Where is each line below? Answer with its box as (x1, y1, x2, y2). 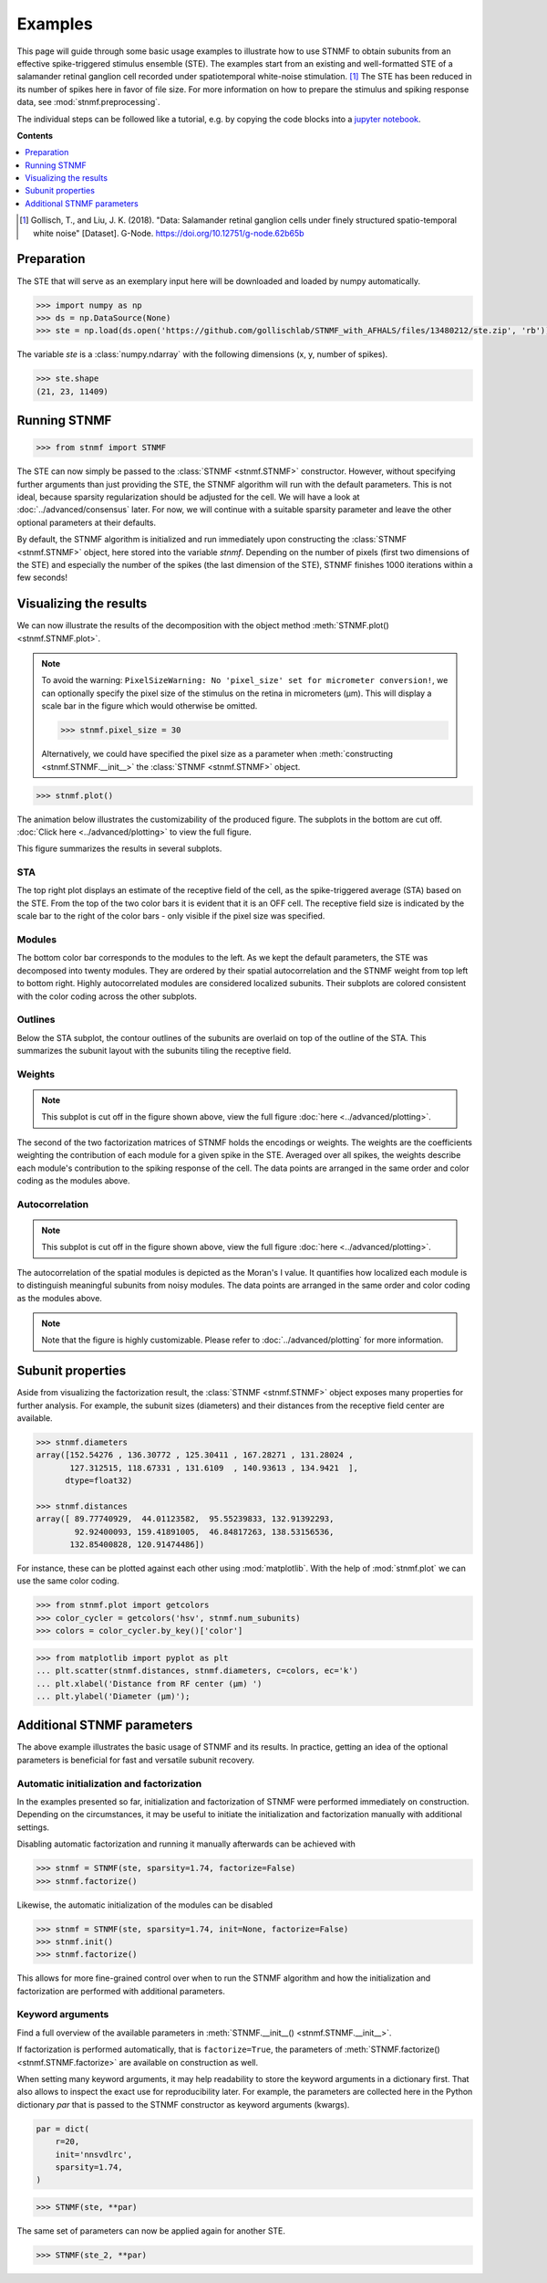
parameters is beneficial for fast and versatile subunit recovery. (16, 1754, 255, 1765)
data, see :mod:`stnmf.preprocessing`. (16, 97, 160, 108)
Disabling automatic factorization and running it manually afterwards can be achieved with (16, 1838, 356, 1849)
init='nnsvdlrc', (55, 2149, 133, 2160)
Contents (16, 130, 54, 141)
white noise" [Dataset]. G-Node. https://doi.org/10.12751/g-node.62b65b (33, 227, 304, 238)
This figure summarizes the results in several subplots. (16, 843, 222, 854)
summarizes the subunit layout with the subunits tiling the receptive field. (16, 1046, 292, 1057)
